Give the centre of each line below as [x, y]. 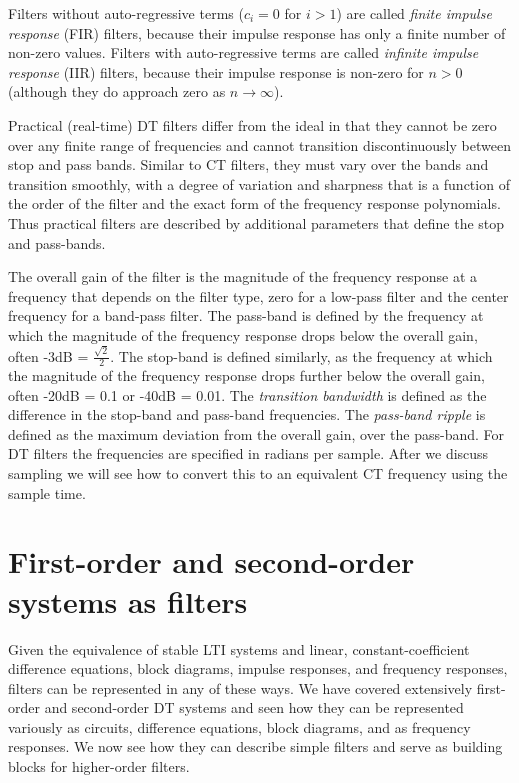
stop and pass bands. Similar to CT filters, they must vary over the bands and [248, 164]
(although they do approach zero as [117, 91]
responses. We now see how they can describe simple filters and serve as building [255, 746]
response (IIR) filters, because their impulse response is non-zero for [216, 71]
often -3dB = [48, 355]
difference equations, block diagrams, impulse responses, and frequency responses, [258, 668]
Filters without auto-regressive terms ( [126, 13]
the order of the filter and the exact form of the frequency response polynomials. [254, 203]
